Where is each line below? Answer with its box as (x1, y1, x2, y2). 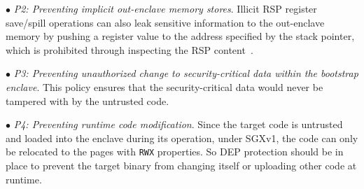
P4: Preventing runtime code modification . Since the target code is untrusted (13, 117, 343, 132)
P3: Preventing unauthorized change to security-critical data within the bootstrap (13, 66, 358, 80)
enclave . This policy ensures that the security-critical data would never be (6, 79, 323, 94)
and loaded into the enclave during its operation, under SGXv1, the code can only (6, 130, 358, 145)
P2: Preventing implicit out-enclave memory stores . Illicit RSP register (13, 1, 317, 15)
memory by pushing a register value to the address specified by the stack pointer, (6, 29, 355, 43)
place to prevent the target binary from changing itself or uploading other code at (6, 158, 357, 172)
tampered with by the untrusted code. (6, 93, 169, 108)
